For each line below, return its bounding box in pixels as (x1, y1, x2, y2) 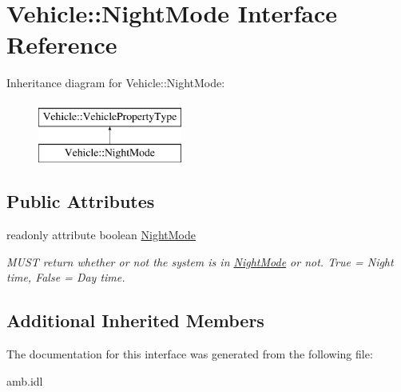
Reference (6, 28, 117, 61)
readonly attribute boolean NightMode (6, 226, 196, 243)
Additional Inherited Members (6, 308, 264, 333)
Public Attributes (6, 189, 155, 214)
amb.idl (6, 372, 43, 389)
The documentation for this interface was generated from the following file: (6, 346, 373, 362)
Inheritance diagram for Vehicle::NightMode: (6, 74, 225, 91)
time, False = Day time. (6, 269, 125, 286)
